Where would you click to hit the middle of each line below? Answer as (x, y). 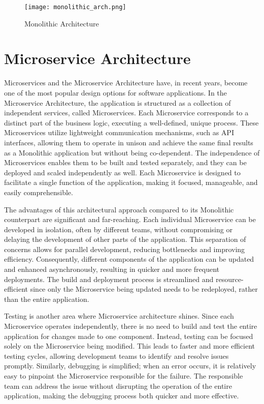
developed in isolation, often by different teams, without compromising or (118, 229)
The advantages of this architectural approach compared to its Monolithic (119, 209)
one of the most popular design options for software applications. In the (115, 92)
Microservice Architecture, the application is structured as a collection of (118, 102)
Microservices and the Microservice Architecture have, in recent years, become (126, 83)
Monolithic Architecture (62, 23)
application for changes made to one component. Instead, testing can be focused (129, 336)
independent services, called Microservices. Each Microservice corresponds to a (126, 113)
